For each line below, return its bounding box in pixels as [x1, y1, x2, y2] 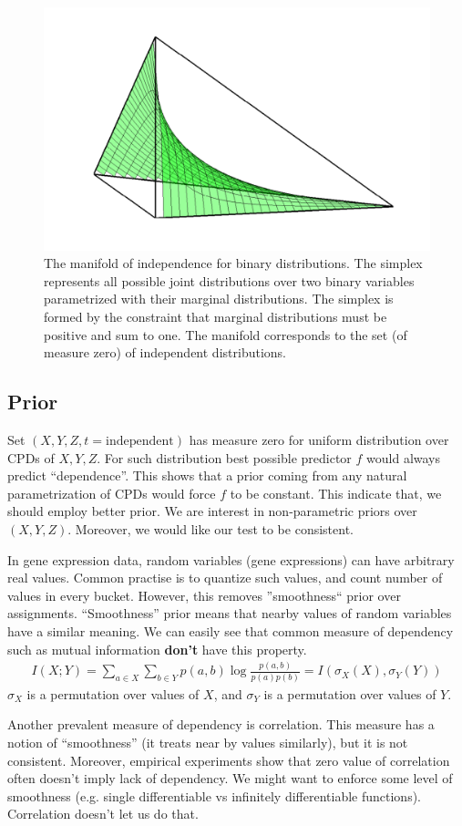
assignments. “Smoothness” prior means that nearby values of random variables [7, 604, 452, 623]
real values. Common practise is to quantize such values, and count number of [7, 568, 443, 587]
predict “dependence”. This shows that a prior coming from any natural [7, 466, 407, 485]
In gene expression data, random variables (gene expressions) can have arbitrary [7, 550, 455, 569]
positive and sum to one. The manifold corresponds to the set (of [44, 325, 407, 344]
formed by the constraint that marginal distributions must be [44, 307, 387, 326]
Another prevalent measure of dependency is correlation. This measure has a [7, 715, 435, 734]
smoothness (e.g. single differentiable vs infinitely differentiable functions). [7, 786, 422, 805]
